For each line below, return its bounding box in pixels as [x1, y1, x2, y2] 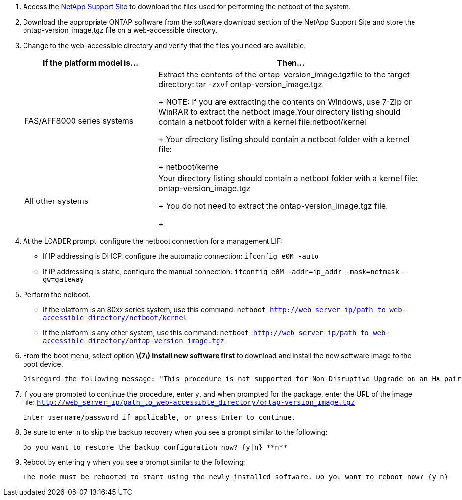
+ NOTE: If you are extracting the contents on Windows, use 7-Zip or [158, 97, 412, 107]
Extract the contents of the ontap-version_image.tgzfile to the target [158, 70, 410, 79]
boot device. [23, 360, 63, 368]
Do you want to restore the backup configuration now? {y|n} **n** [23, 443, 288, 451]
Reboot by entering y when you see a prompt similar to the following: [23, 458, 245, 466]
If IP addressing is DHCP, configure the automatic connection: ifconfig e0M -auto [43, 252, 319, 260]
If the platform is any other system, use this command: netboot [43, 328, 249, 337]
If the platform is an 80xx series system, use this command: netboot [43, 305, 266, 314]
